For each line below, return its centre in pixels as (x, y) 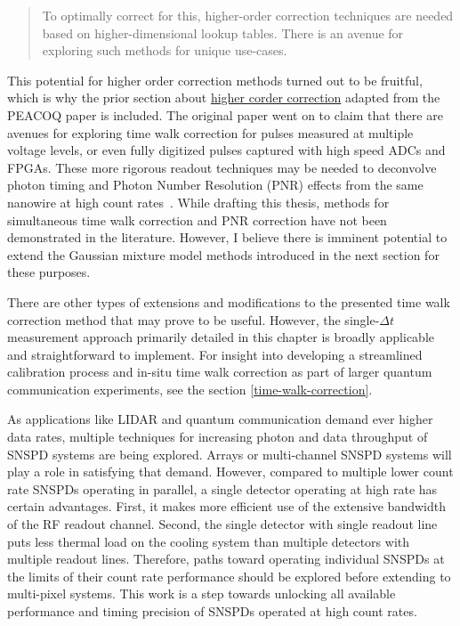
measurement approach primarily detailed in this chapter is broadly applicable (221, 337)
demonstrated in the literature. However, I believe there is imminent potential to (227, 237)
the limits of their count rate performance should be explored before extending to (229, 576)
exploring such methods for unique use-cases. (165, 50)
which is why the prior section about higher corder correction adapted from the (224, 98)
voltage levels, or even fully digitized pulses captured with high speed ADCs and (226, 150)
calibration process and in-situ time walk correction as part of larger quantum (220, 372)
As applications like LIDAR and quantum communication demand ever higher (220, 419)
